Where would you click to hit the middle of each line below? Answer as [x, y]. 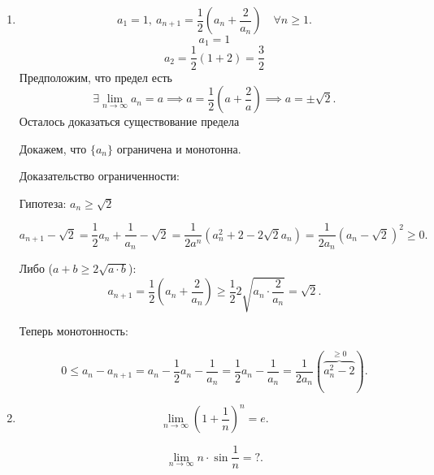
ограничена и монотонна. [179, 148]
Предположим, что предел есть [96, 77]
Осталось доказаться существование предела [129, 121]
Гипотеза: [43, 203]
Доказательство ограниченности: [99, 176]
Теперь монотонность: [74, 331]
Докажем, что [53, 148]
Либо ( [36, 268]
